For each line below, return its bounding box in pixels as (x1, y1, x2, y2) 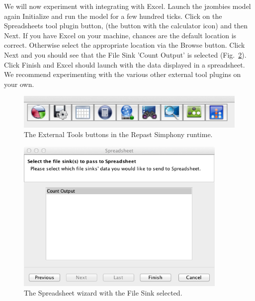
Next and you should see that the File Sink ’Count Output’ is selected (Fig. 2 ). (4, 49, 247, 60)
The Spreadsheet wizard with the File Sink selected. (24, 288, 182, 298)
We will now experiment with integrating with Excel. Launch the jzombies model (4, 1, 251, 11)
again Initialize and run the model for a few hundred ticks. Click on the (4, 10, 222, 21)
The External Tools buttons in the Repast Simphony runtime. (24, 129, 213, 140)
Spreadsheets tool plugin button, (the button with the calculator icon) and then (4, 20, 248, 31)
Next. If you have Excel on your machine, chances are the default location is (4, 30, 237, 40)
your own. (4, 78, 34, 89)
